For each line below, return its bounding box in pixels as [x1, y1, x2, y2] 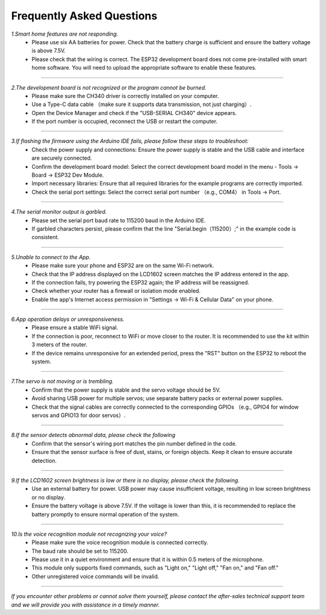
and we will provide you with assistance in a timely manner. [11, 601, 160, 608]
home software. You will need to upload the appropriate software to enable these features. [31, 64, 257, 71]
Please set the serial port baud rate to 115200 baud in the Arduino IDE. [31, 217, 206, 224]
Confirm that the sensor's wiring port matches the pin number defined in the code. [31, 439, 237, 447]
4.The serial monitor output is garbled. [11, 208, 107, 215]
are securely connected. [31, 154, 92, 162]
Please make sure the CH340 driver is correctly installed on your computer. [31, 92, 220, 99]
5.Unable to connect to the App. [11, 253, 91, 260]
